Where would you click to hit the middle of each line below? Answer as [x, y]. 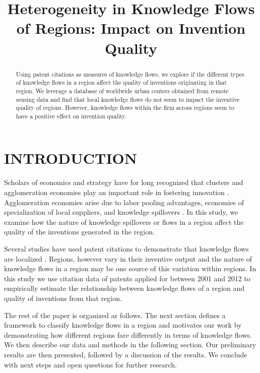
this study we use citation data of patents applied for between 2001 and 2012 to [127, 278]
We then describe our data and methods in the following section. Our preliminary [130, 345]
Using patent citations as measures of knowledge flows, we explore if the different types [130, 74]
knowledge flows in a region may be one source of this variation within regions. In [130, 268]
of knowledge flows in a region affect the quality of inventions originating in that [121, 82]
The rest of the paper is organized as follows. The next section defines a [115, 315]
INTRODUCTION [71, 158]
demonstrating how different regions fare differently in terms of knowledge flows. [128, 334]
